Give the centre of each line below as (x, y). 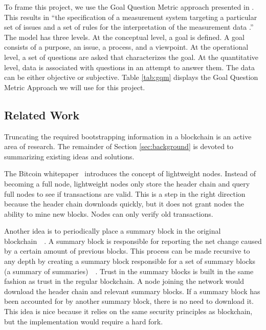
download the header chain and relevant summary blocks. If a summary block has (132, 291)
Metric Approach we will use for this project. (75, 87)
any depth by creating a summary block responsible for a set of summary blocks (130, 261)
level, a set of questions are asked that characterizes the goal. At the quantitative (131, 57)
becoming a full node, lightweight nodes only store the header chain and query (127, 183)
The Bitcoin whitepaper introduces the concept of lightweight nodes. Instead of (130, 173)
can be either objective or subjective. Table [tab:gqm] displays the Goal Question (131, 77)
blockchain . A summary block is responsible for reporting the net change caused (133, 241)
